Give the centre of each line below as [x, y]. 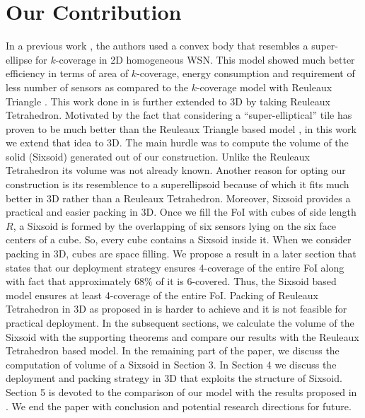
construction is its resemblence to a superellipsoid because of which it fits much [178, 184]
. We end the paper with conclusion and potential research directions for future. [179, 406]
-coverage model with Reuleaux [264, 87]
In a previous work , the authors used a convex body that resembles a [157, 46]
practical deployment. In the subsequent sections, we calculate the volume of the [180, 323]
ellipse [19, 59]
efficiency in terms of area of [67, 73]
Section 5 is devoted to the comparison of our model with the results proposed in [181, 391]
